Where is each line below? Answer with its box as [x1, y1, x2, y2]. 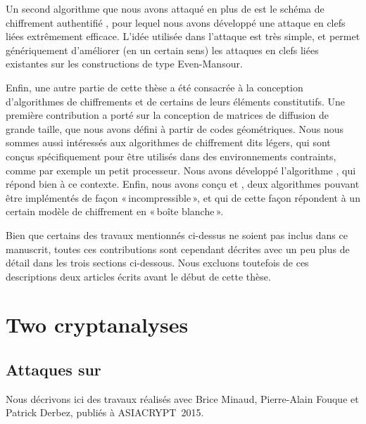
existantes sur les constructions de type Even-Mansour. [6, 56, 243, 71]
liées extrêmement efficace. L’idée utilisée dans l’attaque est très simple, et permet [6, 29, 360, 44]
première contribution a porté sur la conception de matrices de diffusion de [6, 108, 329, 122]
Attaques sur [6, 359, 101, 380]
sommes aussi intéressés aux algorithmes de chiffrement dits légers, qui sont [6, 135, 331, 150]
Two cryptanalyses [6, 310, 189, 339]
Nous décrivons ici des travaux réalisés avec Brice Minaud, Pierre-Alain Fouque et [6, 391, 359, 406]
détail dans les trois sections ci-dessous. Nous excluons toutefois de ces [6, 255, 309, 270]
